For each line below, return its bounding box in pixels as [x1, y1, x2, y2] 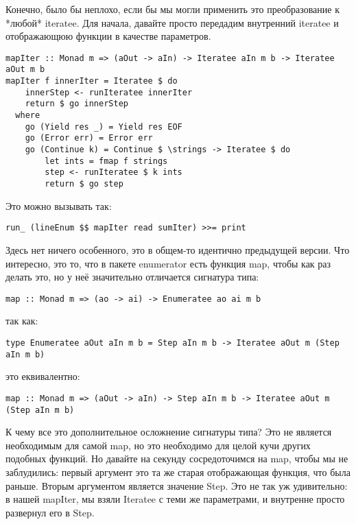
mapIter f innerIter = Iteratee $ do [5, 76, 178, 86]
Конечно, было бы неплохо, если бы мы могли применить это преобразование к [5, 2, 340, 16]
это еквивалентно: [5, 369, 80, 383]
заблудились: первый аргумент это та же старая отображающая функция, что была [5, 464, 351, 479]
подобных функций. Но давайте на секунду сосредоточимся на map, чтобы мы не [5, 451, 348, 466]
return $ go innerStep [25, 99, 128, 109]
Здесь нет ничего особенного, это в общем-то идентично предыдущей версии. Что [5, 242, 350, 257]
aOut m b [5, 64, 45, 75]
